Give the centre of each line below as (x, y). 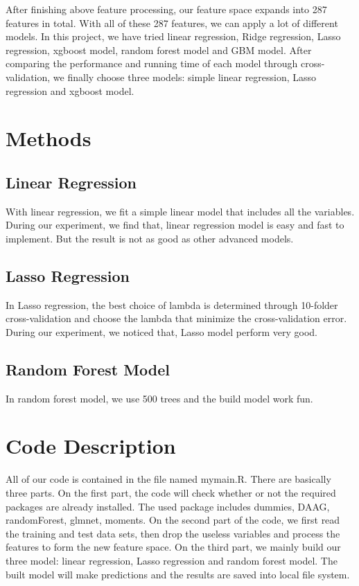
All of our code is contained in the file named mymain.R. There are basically (168, 479)
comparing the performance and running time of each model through (152, 63)
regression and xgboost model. (70, 90)
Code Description (91, 446)
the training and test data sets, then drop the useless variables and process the (173, 533)
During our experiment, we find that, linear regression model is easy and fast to (175, 225)
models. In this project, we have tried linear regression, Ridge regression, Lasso (173, 36)
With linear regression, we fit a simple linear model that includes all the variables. (180, 211)
